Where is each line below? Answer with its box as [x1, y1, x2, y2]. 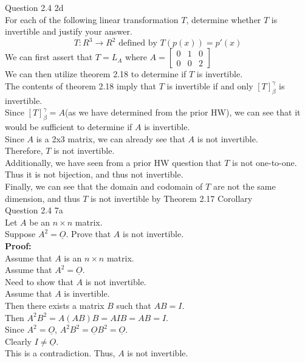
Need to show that [5, 275, 74, 288]
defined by [118, 39, 157, 48]
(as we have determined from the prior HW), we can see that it [64, 106, 301, 119]
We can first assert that [5, 50, 93, 63]
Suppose [5, 227, 36, 240]
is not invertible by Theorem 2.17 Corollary [90, 192, 253, 204]
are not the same [213, 180, 276, 193]
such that [116, 299, 151, 311]
